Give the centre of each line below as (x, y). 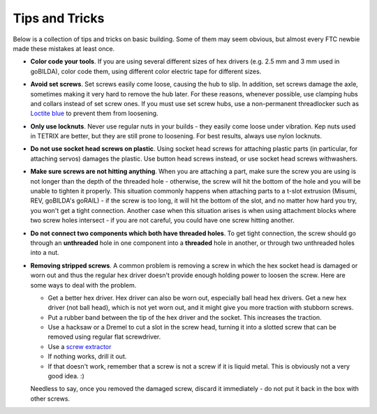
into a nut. (45, 253)
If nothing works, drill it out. (87, 357)
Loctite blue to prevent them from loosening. (94, 113)
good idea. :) (66, 376)
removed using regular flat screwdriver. (104, 337)
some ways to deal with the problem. (83, 285)
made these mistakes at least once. (64, 48)
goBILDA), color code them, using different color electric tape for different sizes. (146, 71)
